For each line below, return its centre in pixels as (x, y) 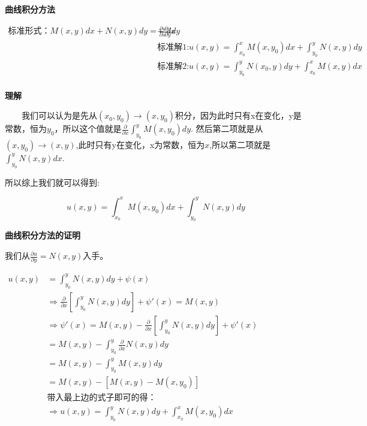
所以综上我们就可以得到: (52, 182)
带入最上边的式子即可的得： (102, 398)
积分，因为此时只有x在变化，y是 (238, 115)
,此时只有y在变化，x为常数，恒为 (140, 144)
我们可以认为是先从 (59, 115)
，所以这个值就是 (88, 129)
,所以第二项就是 (240, 144)
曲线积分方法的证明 (43, 235)
